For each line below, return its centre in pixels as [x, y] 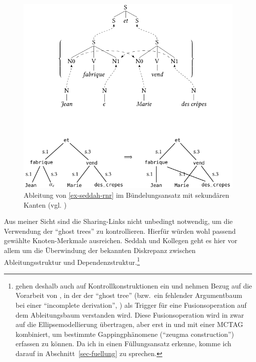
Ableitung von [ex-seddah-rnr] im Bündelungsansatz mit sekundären [127, 195]
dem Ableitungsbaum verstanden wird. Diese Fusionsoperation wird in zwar [130, 314]
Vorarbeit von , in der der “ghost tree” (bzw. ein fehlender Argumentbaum [129, 295]
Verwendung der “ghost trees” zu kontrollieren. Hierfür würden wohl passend [120, 231]
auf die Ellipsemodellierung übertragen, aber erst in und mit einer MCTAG [129, 324]
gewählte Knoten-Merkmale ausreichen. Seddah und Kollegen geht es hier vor [121, 240]
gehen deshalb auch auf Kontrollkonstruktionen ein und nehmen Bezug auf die [134, 285]
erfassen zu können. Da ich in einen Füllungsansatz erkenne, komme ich [123, 344]
